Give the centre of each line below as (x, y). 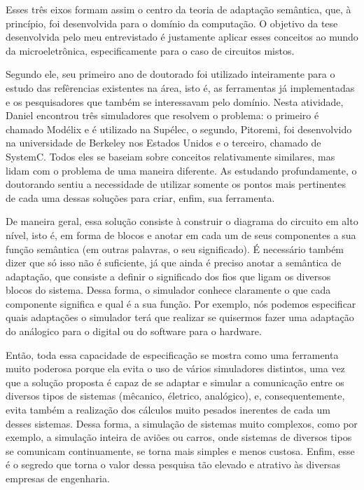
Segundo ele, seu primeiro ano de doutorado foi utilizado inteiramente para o (170, 74)
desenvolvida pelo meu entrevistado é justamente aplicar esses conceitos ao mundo (182, 37)
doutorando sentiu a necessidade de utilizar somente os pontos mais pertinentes (176, 184)
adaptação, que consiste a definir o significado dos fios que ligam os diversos (168, 276)
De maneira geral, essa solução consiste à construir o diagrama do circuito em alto (182, 221)
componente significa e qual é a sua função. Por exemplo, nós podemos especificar (181, 303)
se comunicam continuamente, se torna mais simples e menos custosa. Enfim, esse (180, 450)
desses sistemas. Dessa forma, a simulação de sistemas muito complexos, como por (182, 423)
